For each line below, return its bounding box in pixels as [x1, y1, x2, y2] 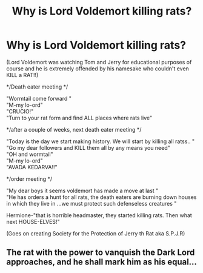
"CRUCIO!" [6, 107, 34, 115]
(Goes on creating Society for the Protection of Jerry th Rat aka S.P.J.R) [6, 229, 185, 237]
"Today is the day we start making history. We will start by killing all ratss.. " [6, 138, 195, 145]
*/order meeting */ [6, 175, 53, 183]
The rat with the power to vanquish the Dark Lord [6, 248, 195, 258]
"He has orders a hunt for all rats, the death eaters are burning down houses [6, 193, 197, 201]
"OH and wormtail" [6, 150, 53, 158]
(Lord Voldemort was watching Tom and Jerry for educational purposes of [6, 58, 192, 66]
